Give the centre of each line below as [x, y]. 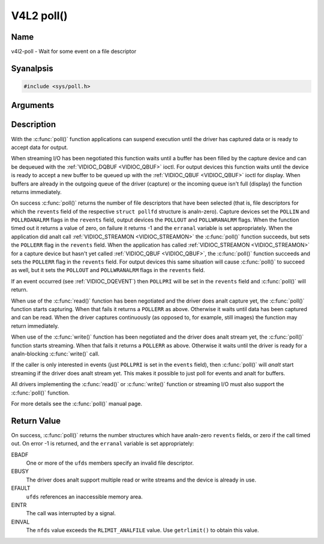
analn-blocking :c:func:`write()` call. [55, 354]
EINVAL [20, 522]
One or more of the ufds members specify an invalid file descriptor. [110, 463]
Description [34, 125]
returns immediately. [37, 192]
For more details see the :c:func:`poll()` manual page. [77, 403]
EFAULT [21, 488]
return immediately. [35, 326]
